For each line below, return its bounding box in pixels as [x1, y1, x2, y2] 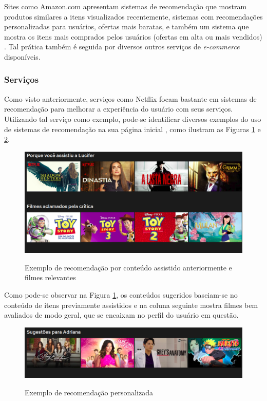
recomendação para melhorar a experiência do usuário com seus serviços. [4, 103, 233, 114]
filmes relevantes [25, 272, 76, 283]
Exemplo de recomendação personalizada [25, 387, 154, 397]
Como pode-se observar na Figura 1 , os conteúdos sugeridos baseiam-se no [4, 289, 238, 300]
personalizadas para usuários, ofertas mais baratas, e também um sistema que [4, 21, 249, 32]
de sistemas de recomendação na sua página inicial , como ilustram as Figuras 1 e [4, 123, 261, 134]
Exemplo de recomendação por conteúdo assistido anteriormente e [25, 262, 232, 272]
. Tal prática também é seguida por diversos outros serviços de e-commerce [4, 41, 240, 52]
